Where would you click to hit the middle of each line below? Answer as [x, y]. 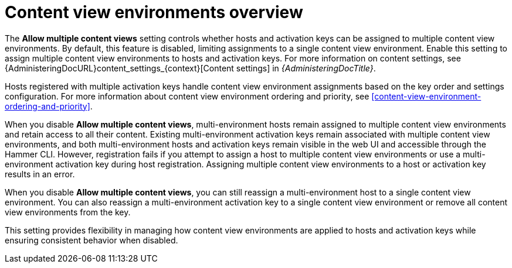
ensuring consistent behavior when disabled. [91, 240]
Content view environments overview [154, 12]
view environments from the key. [68, 212]
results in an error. [40, 174]
